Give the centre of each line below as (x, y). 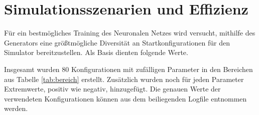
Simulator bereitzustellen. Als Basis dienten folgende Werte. (96, 52)
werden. (16, 108)
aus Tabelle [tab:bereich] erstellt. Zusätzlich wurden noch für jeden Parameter (124, 79)
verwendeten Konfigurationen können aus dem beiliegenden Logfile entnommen (125, 98)
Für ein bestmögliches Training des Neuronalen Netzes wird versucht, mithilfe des (130, 33)
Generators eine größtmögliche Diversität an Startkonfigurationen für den (117, 42)
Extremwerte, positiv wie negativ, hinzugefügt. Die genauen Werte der (112, 89)
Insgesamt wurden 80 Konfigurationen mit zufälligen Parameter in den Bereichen (128, 69)
